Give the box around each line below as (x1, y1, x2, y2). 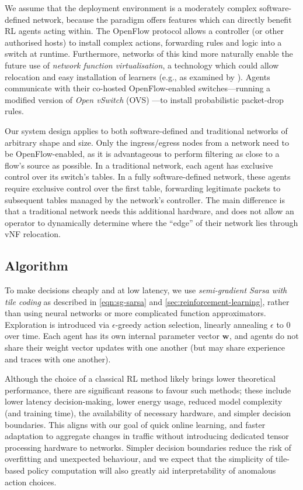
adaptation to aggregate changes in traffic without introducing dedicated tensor (5, 430, 289, 442)
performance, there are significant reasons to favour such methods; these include (5, 383, 291, 396)
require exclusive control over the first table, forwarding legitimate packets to (5, 181, 281, 194)
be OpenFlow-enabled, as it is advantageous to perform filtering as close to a (5, 148, 280, 160)
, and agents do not (229, 330, 299, 342)
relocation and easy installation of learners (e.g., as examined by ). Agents (5, 70, 270, 83)
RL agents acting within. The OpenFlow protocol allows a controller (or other (5, 25, 284, 37)
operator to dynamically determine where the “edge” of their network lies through (5, 216, 298, 228)
